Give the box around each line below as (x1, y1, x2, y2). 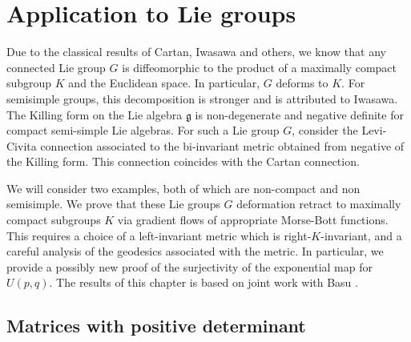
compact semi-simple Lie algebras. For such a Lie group (6, 122, 280, 139)
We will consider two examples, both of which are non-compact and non (6, 179, 361, 196)
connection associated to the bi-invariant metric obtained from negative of (40, 137, 405, 154)
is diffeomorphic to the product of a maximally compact (122, 58, 397, 75)
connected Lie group (6, 58, 106, 75)
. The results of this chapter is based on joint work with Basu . (49, 274, 358, 291)
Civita (6, 137, 37, 154)
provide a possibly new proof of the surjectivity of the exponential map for (6, 258, 373, 275)
